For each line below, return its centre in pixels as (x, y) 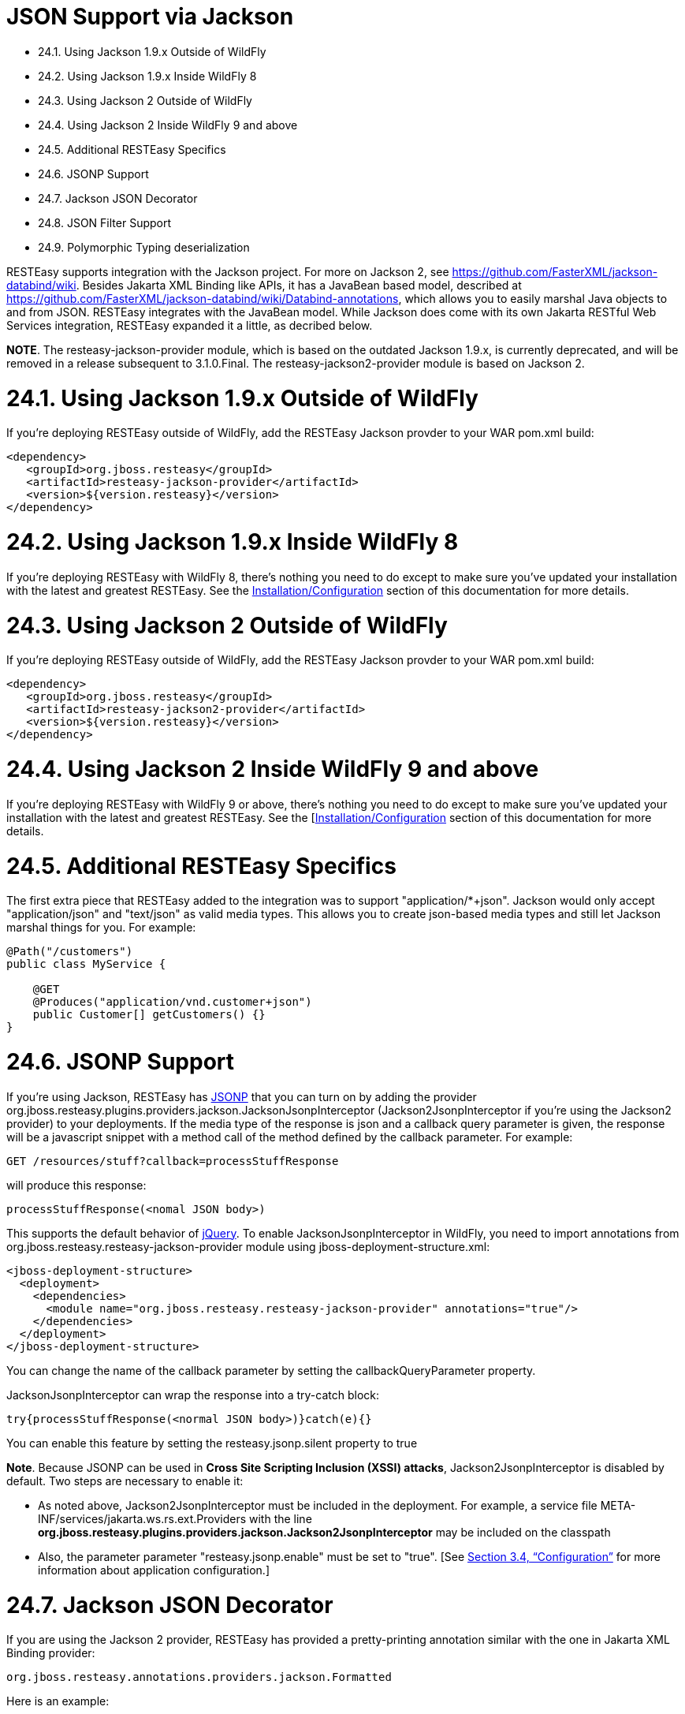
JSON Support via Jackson (150, 17)
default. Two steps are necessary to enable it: (125, 1481)
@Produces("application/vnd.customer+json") (172, 1002)
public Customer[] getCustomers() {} (149, 1015)
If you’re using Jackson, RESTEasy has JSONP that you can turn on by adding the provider (242, 1096)
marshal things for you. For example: (101, 928)
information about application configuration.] (154, 1570)
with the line (280, 1518)
